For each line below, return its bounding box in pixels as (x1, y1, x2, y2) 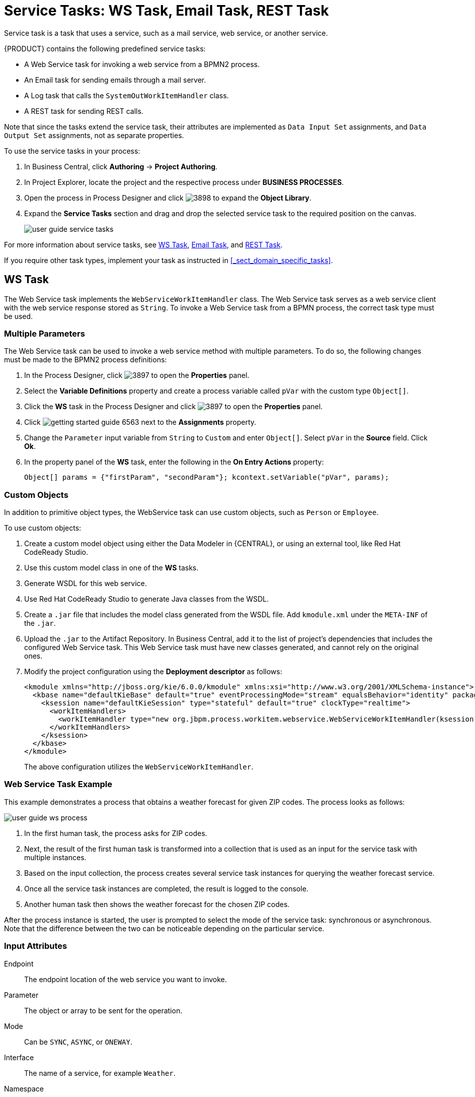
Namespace (4, 1084, 44, 1093)
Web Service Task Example (4, 779, 113, 790)
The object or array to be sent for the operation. (24, 1006, 183, 1015)
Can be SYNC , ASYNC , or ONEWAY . (24, 1037, 133, 1046)
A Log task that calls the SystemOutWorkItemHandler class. (24, 91, 229, 100)
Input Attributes (4, 941, 67, 951)
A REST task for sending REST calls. (24, 106, 143, 115)
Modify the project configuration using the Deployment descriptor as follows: (24, 667, 282, 676)
